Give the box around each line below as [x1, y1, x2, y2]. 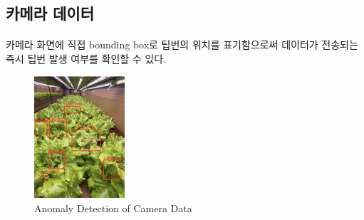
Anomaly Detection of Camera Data [34, 200, 192, 215]
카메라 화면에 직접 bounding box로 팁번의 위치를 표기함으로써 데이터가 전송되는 [6, 37, 358, 52]
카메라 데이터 [6, 2, 94, 24]
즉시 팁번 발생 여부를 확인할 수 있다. [6, 51, 167, 66]
